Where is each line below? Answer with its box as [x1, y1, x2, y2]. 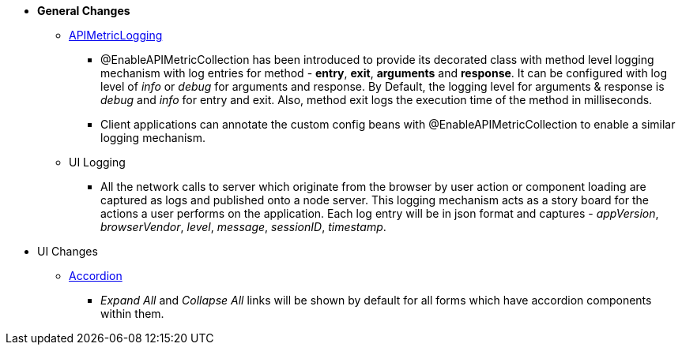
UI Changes [37, 245, 98, 258]
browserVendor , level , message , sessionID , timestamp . [100, 220, 386, 233]
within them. [100, 307, 164, 320]
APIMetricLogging [69, 28, 163, 42]
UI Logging [69, 155, 126, 169]
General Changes [37, 4, 130, 17]
